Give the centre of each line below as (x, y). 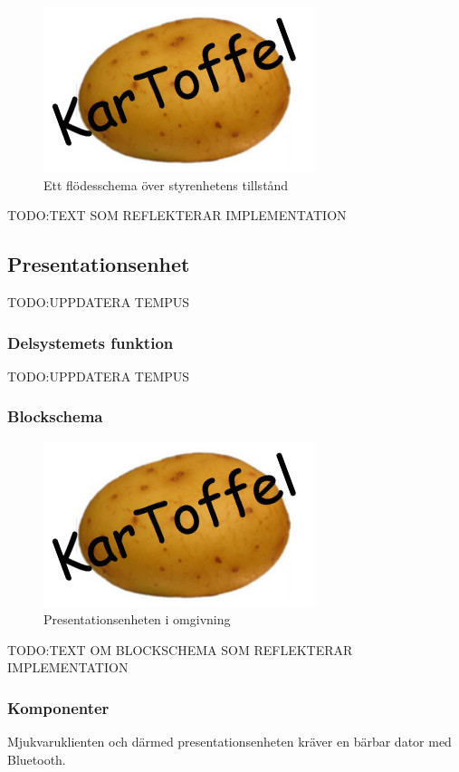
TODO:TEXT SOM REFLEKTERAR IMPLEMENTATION (177, 215)
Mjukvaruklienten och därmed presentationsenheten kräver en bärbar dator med (229, 742)
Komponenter (58, 707)
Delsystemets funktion (91, 342)
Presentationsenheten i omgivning (137, 619)
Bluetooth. (37, 759)
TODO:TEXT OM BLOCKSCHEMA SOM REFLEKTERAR (180, 649)
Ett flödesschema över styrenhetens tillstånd (166, 184)
